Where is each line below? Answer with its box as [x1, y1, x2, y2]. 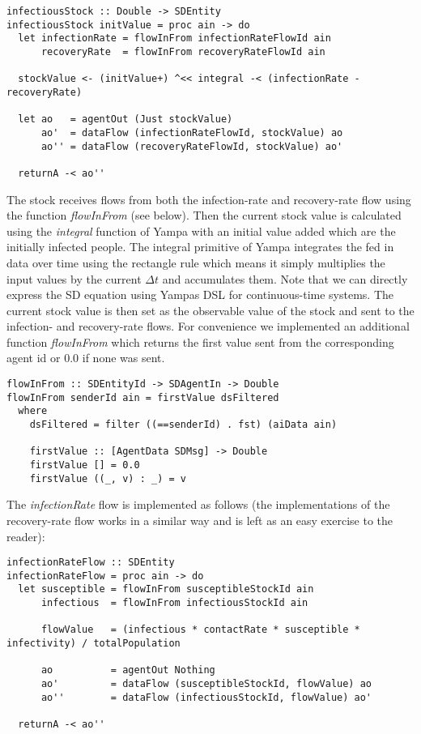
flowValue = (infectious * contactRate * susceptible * [40, 624, 360, 636]
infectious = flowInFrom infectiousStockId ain [40, 597, 308, 609]
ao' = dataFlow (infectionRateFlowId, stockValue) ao [40, 126, 343, 139]
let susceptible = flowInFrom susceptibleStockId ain [18, 583, 314, 595]
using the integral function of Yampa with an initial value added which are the [6, 222, 396, 239]
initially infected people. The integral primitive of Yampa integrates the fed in [6, 238, 394, 255]
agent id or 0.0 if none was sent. [6, 349, 165, 366]
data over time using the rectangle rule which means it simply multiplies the [6, 254, 385, 271]
